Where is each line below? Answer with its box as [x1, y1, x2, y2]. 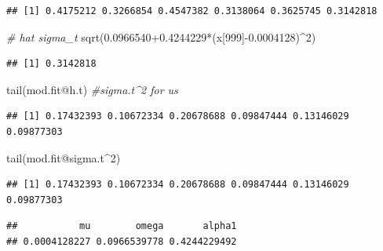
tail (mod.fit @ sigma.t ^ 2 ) [6, 149, 121, 166]
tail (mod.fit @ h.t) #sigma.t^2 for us [6, 81, 178, 97]
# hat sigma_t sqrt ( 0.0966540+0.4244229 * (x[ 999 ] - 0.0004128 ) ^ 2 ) [6, 28, 316, 45]
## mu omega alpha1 [6, 220, 237, 232]
